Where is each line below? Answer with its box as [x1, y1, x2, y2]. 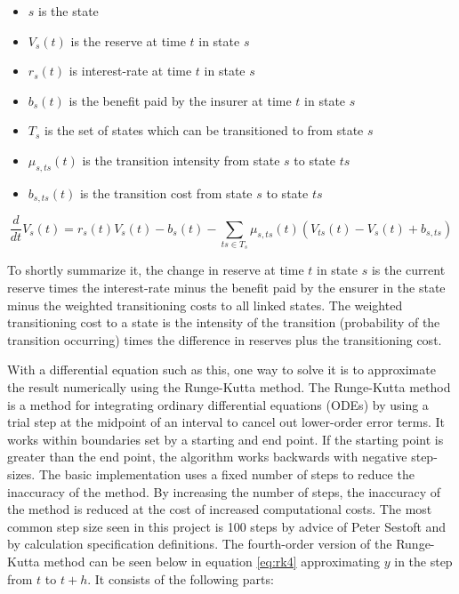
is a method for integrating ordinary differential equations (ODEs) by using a [7, 395, 429, 413]
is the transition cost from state [79, 183, 253, 202]
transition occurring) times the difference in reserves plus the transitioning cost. [7, 330, 442, 349]
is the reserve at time [70, 31, 186, 50]
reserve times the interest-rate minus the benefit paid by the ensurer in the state [7, 278, 446, 297]
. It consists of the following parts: [87, 569, 274, 588]
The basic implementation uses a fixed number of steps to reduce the [38, 464, 415, 483]
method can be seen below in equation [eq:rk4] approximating [44, 551, 381, 570]
